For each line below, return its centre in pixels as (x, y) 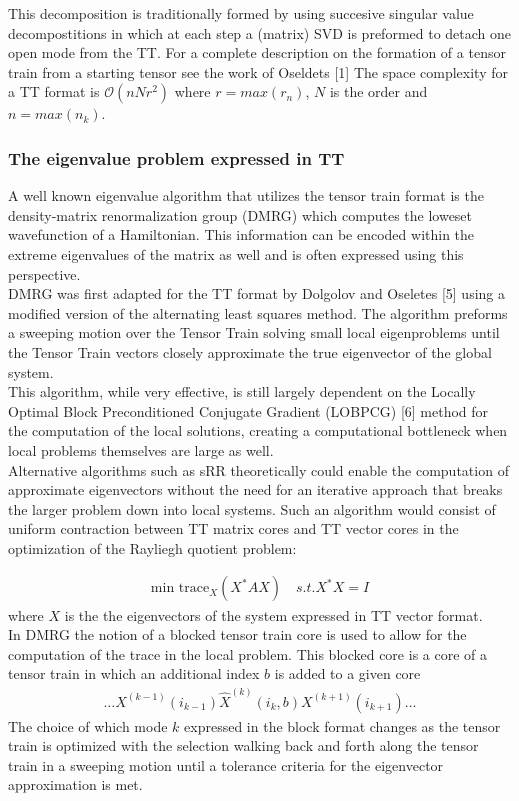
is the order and (378, 91)
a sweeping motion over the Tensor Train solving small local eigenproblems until (254, 332)
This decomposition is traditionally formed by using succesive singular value (241, 13)
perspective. (44, 273)
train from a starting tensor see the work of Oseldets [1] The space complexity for (258, 71)
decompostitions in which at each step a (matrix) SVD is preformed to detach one (260, 32)
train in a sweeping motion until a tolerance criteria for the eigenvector (226, 764)
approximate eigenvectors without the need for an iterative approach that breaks (255, 489)
